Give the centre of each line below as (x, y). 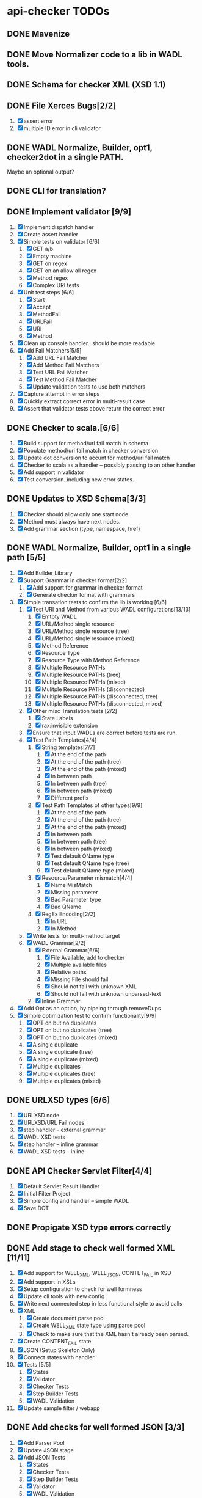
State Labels (57, 718)
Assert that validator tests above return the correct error (94, 409)
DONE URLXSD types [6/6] (59, 1100)
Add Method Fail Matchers (66, 365)
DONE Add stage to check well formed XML (91, 1248)
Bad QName (66, 907)
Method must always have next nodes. (72, 521)
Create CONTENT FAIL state (57, 1342)
